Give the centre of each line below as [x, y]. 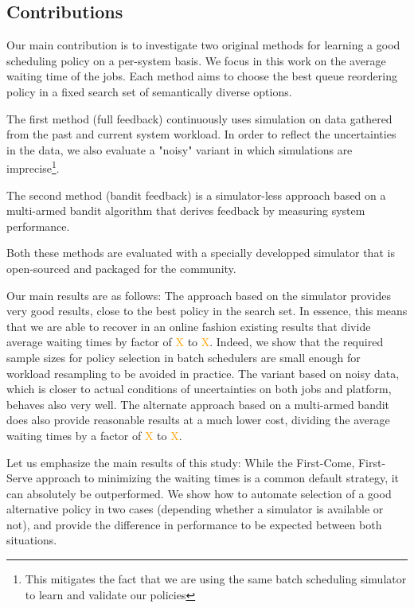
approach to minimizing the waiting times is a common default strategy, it [218, 478]
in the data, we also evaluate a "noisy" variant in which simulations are [180, 149]
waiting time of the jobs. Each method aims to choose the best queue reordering [202, 76]
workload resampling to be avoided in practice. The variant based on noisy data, [203, 373]
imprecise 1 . [33, 167]
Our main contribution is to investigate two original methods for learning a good [203, 45]
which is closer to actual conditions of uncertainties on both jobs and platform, [199, 389]
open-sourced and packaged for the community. [121, 268]
